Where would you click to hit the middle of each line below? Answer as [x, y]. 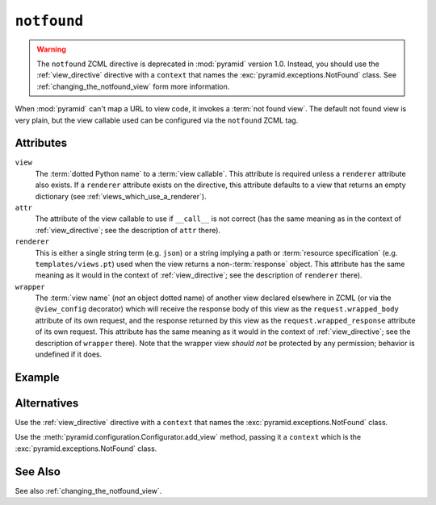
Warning [51, 49]
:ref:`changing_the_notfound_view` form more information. [133, 86]
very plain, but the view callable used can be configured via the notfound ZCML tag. [157, 120]
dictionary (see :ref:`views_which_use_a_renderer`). [121, 196]
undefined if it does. [69, 354]
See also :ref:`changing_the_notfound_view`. [88, 490]
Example [37, 377]
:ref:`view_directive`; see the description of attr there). [128, 230]
